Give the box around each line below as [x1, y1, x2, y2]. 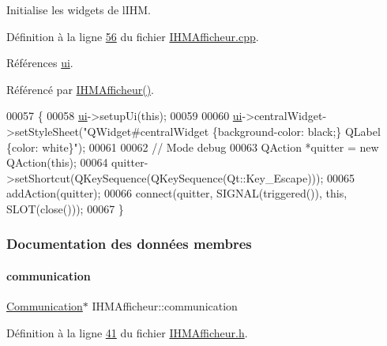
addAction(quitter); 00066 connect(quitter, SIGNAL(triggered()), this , [6, 185, 348, 201]
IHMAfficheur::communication [92, 298, 238, 314]
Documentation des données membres [6, 234, 252, 254]
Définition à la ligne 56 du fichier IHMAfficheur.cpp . [6, 28, 259, 44]
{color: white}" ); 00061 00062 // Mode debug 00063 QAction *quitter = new [6, 138, 379, 155]
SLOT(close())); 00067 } [6, 200, 124, 216]
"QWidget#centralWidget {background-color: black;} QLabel [83, 122, 381, 139]
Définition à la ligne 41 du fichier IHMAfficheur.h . [6, 324, 248, 340]
